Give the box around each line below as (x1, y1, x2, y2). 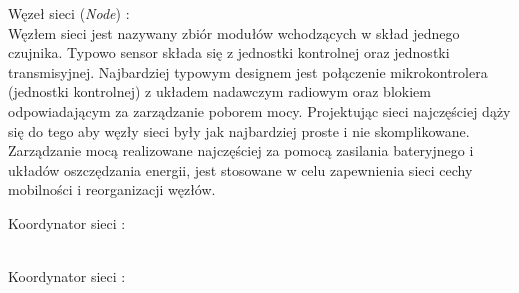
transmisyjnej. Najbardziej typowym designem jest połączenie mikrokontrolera (8, 61, 488, 82)
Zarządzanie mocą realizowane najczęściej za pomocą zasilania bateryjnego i (8, 140, 474, 161)
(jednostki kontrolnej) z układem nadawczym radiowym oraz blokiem (8, 81, 431, 102)
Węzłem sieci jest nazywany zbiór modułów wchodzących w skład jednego (8, 22, 460, 43)
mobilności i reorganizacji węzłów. (8, 179, 216, 200)
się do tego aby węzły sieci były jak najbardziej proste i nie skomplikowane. (8, 120, 470, 141)
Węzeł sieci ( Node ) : (8, 3, 130, 23)
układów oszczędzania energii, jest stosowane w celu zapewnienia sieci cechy (8, 159, 473, 180)
